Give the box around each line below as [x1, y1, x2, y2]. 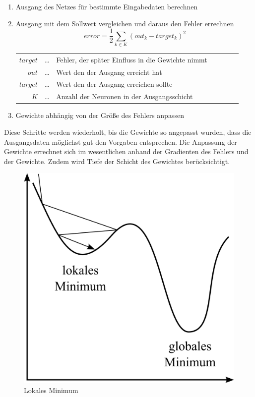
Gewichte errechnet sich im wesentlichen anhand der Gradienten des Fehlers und [4, 146, 249, 157]
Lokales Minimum [24, 385, 78, 395]
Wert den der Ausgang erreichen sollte [56, 79, 173, 89]
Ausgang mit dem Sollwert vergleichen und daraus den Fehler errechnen [15, 18, 234, 28]
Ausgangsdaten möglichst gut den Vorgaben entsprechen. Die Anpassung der [4, 136, 237, 147]
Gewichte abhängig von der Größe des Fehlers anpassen [15, 110, 184, 120]
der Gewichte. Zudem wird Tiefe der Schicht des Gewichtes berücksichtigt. [4, 156, 230, 166]
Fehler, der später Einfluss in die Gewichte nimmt [56, 54, 207, 64]
